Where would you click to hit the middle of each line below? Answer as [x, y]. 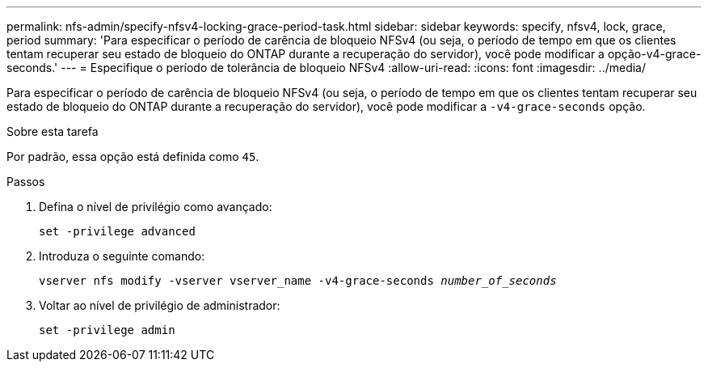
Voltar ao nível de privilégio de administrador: [160, 305]
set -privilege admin [107, 330]
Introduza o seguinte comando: [122, 256]
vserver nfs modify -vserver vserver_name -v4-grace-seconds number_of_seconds [298, 281]
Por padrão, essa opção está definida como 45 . [133, 157]
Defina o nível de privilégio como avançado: [156, 207]
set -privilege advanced [117, 231]
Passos [26, 182]
